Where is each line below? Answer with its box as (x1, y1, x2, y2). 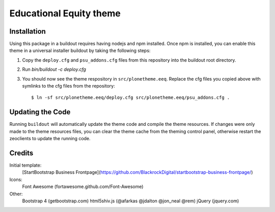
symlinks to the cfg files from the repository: (22, 83, 116, 89)
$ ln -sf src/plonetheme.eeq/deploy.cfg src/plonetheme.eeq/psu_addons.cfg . (31, 95, 230, 100)
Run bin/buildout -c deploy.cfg (22, 66, 87, 72)
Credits (9, 148, 34, 157)
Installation (9, 27, 46, 36)
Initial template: (9, 162, 42, 168)
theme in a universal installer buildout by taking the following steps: (9, 47, 151, 54)
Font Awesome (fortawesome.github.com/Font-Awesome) (22, 183, 144, 190)
